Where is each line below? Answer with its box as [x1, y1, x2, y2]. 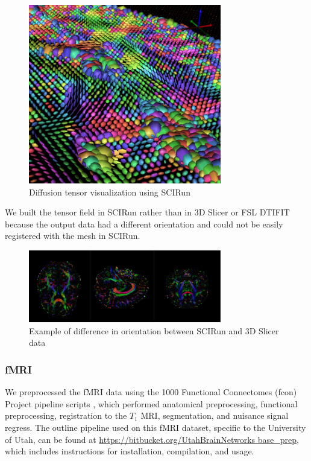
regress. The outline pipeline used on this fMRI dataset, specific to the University [5, 421, 306, 434]
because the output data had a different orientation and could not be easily [5, 217, 283, 230]
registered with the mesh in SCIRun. [5, 229, 140, 242]
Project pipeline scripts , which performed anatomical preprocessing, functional [5, 397, 298, 410]
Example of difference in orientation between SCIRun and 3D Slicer [29, 324, 279, 337]
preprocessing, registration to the [5, 409, 127, 422]
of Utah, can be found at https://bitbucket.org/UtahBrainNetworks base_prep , [5, 433, 299, 445]
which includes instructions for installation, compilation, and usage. [5, 445, 254, 457]
